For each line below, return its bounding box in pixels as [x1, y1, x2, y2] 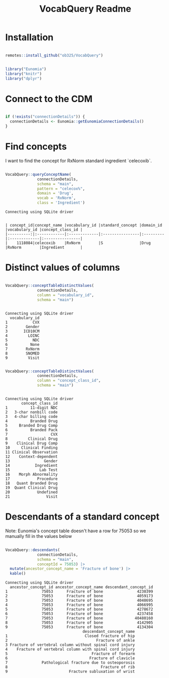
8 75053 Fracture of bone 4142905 [5, 620, 153, 625]
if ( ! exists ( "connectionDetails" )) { [5, 114, 85, 119]
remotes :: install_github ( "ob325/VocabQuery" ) [5, 53, 103, 58]
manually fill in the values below [5, 533, 72, 539]
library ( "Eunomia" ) [5, 67, 47, 72]
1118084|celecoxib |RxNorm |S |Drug [16, 241, 151, 246]
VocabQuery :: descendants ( [5, 547, 60, 553]
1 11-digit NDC [5, 405, 58, 410]
